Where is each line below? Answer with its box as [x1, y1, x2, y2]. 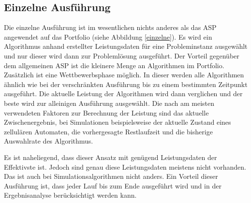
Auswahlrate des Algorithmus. [4, 136, 93, 146]
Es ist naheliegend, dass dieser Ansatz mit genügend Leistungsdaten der [4, 152, 217, 162]
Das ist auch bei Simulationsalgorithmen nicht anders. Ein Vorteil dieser [4, 171, 218, 181]
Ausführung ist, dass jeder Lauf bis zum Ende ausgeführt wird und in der [4, 180, 221, 190]
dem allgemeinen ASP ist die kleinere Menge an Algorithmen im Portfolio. [4, 60, 224, 70]
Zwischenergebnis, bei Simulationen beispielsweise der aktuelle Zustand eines [4, 117, 231, 127]
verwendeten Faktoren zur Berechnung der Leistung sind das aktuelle [4, 107, 209, 117]
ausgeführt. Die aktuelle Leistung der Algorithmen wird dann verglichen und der [4, 88, 243, 99]
